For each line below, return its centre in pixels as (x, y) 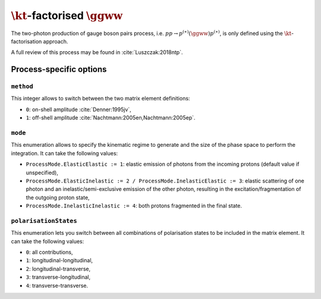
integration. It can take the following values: (64, 153)
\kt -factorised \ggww (67, 15)
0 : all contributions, (49, 252)
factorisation (26, 41)
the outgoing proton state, (58, 197)
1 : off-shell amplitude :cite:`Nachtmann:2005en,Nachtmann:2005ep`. (111, 118)
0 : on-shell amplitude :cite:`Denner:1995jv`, (79, 109)
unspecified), (42, 172)
